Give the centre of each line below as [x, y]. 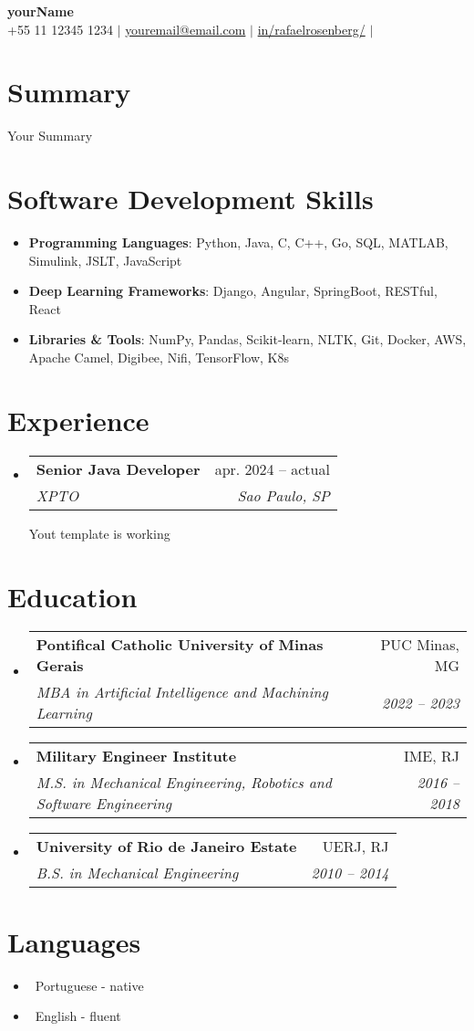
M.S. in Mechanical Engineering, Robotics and [184, 783]
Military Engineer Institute [136, 756]
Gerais [60, 666]
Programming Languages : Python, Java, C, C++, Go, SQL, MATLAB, [238, 242]
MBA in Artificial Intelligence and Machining [182, 692]
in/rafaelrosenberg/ [311, 29]
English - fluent [78, 1016]
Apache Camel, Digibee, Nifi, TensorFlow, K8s [159, 357]
